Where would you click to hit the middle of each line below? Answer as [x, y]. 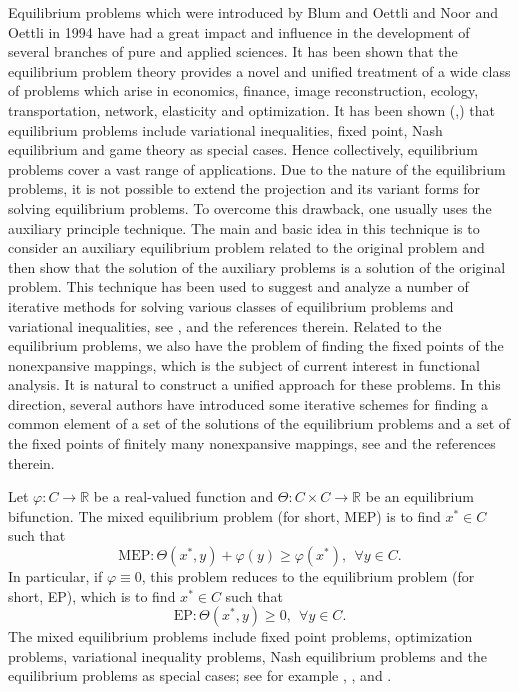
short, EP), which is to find [92, 595]
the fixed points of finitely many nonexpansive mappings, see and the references [252, 443]
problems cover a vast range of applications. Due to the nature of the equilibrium [257, 168]
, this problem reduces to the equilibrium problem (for [308, 576]
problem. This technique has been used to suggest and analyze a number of [238, 286]
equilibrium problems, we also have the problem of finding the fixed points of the [256, 345]
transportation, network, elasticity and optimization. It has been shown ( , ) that [251, 109]
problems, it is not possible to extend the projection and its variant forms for [244, 188]
